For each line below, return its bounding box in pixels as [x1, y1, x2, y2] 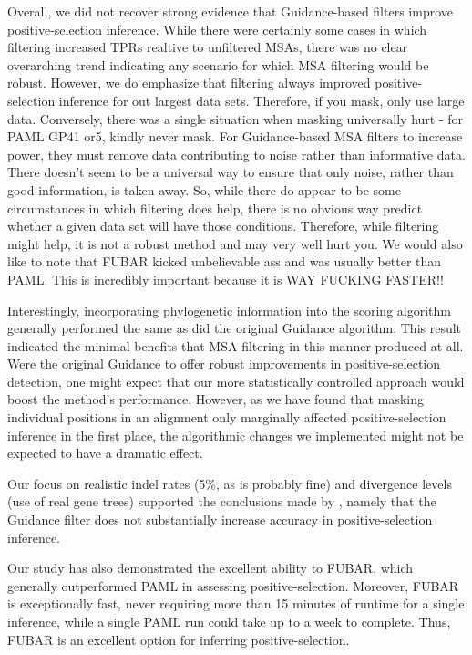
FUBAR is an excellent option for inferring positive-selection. [7, 629, 350, 649]
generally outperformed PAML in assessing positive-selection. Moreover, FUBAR [7, 576, 459, 595]
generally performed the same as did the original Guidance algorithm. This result [7, 318, 462, 338]
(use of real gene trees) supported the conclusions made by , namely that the [7, 492, 436, 511]
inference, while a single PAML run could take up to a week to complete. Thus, [7, 612, 451, 630]
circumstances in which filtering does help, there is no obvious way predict [7, 198, 423, 217]
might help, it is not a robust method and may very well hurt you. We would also [7, 234, 463, 253]
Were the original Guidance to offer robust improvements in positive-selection [7, 354, 441, 373]
